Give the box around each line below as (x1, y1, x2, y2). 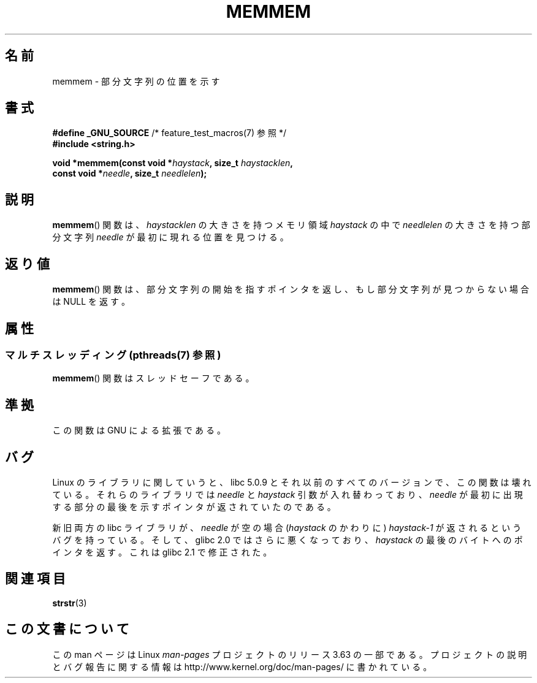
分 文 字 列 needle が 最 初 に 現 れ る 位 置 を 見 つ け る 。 (52, 232, 289, 243)
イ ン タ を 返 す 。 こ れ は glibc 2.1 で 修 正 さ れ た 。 (52, 547, 272, 558)
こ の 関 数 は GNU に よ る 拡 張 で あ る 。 (52, 425, 226, 436)
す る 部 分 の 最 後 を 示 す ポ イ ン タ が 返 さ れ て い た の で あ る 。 (52, 502, 336, 513)
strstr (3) (52, 597, 87, 608)
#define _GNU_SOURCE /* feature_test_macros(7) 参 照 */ (52, 128, 286, 139)
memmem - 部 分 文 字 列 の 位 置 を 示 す (52, 75, 220, 86)
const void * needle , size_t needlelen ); (52, 168, 207, 179)
